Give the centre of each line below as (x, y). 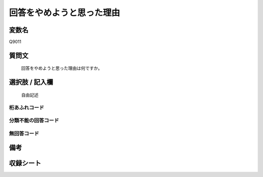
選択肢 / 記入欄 (31, 82)
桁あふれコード (27, 107)
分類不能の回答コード (34, 120)
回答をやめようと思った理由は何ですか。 (62, 68)
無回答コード (24, 133)
